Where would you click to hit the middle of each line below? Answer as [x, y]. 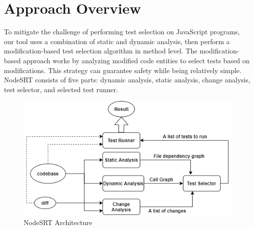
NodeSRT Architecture [58, 222]
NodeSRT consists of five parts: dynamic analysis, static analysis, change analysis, [127, 80]
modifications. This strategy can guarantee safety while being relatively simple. [123, 70]
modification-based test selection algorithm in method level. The [101, 51]
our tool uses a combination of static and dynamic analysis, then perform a [117, 41]
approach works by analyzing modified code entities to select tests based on [136, 60]
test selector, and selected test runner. [61, 89]
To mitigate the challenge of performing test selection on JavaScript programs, [122, 32]
